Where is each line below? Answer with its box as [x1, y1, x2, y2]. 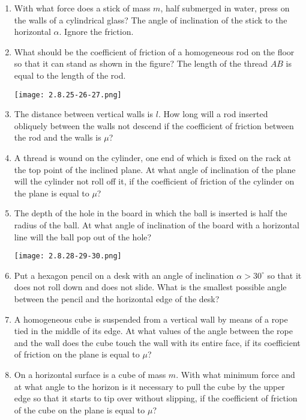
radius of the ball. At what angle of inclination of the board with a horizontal [14, 218, 299, 231]
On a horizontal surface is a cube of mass [14, 368, 166, 380]
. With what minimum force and [176, 368, 295, 380]
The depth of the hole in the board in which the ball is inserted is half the [14, 207, 287, 219]
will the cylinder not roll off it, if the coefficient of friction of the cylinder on [14, 175, 295, 187]
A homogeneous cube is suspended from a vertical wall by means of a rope [14, 312, 288, 325]
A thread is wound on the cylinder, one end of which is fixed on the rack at [14, 151, 292, 163]
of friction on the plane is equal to [14, 348, 140, 361]
